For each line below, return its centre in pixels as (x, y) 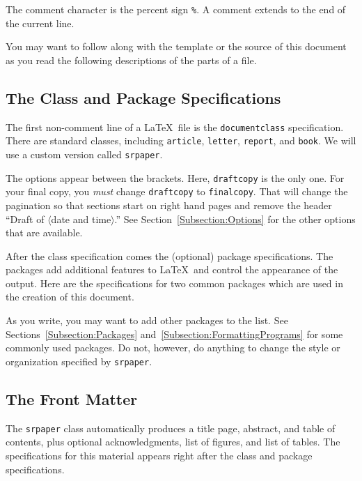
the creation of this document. (70, 297)
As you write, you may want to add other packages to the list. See (147, 320)
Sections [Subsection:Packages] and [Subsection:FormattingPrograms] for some (174, 334)
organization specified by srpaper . (79, 361)
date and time (81, 219)
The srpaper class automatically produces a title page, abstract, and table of (171, 428)
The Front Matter (72, 398)
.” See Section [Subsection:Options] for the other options (235, 219)
